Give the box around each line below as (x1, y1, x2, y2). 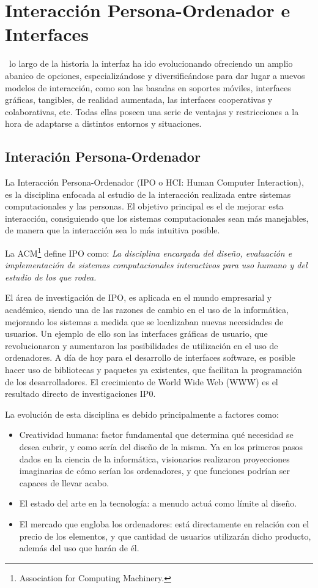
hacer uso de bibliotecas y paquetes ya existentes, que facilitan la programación (5, 363, 302, 376)
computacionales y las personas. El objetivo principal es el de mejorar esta (5, 200, 284, 213)
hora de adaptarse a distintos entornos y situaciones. (5, 117, 202, 130)
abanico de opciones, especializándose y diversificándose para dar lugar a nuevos (5, 69, 305, 81)
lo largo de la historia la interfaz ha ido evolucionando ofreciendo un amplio (9, 57, 293, 70)
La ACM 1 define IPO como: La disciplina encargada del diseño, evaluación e (5, 245, 292, 259)
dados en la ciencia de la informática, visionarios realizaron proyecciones (19, 452, 290, 465)
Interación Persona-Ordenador (5, 147, 201, 166)
